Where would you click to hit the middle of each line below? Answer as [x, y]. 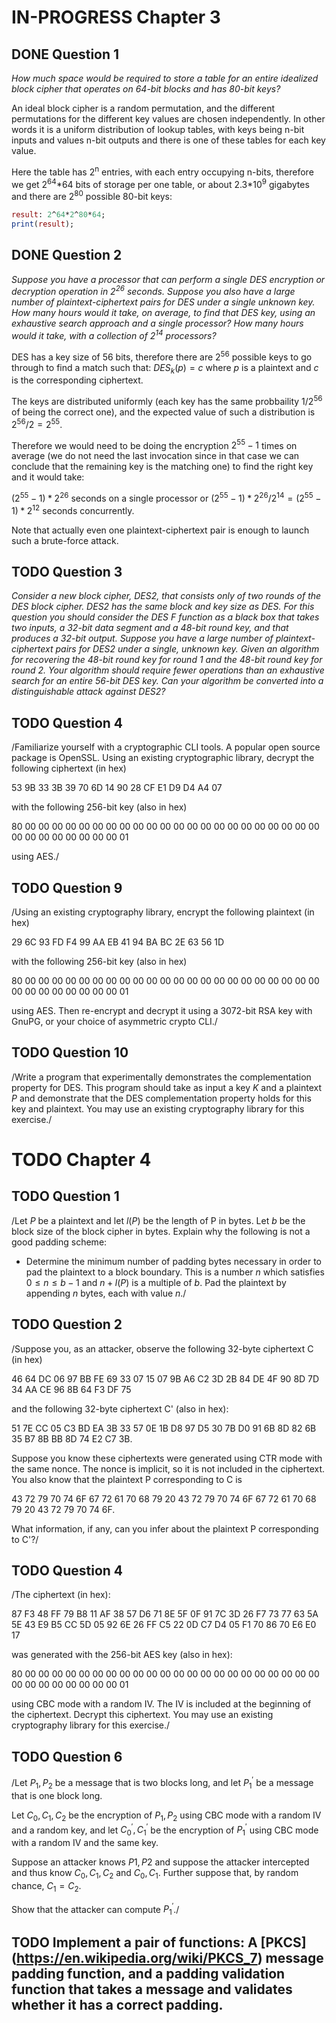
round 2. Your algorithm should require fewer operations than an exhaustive [168, 670]
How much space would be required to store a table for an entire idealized [165, 78]
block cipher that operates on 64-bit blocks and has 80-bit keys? [146, 89]
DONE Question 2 [67, 255]
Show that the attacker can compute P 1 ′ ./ [95, 1909]
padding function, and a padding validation [148, 1974]
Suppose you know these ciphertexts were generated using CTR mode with [167, 1458]
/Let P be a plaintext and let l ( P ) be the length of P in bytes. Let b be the [158, 1220]
